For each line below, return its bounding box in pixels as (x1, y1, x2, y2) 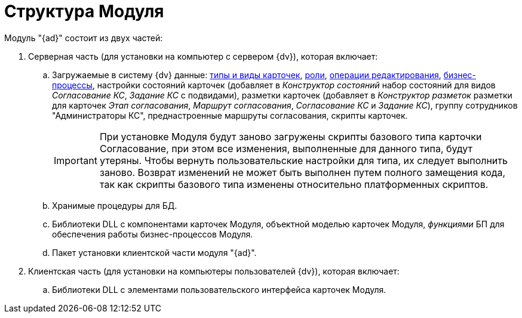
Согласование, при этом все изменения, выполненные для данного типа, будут (99, 142, 472, 155)
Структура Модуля (4, 1, 164, 21)
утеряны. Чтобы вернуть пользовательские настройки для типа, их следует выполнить (99, 154, 508, 166)
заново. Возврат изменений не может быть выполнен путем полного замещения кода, (99, 166, 506, 178)
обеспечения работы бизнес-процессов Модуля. (52, 229, 253, 239)
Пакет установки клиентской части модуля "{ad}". (52, 247, 257, 258)
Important (54, 154, 97, 166)
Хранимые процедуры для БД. (52, 200, 177, 211)
